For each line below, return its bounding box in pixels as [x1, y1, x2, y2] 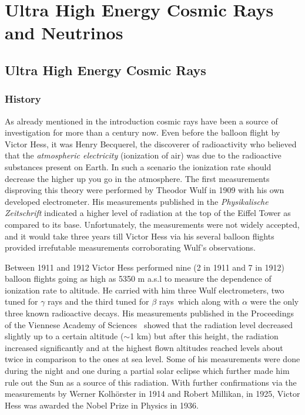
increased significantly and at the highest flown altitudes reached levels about [5, 341, 283, 353]
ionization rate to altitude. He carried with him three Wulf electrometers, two [5, 284, 284, 296]
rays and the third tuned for [48, 295, 149, 308]
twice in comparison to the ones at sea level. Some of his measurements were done [5, 353, 300, 365]
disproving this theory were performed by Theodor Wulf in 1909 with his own [5, 184, 284, 196]
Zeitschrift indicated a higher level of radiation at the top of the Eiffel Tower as [5, 207, 291, 219]
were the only [250, 295, 299, 308]
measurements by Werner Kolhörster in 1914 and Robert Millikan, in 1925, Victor [5, 387, 300, 400]
